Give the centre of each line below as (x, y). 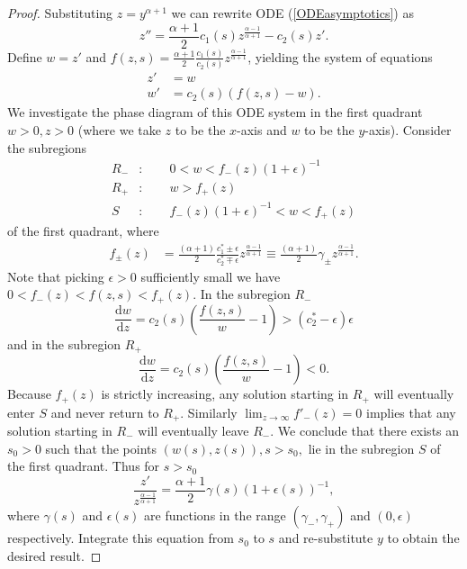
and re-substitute (326, 538)
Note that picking (56, 276)
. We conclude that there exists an (365, 430)
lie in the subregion (361, 448)
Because (29, 394)
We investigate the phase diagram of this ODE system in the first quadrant (215, 112)
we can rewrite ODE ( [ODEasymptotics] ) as (292, 13)
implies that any (411, 412)
